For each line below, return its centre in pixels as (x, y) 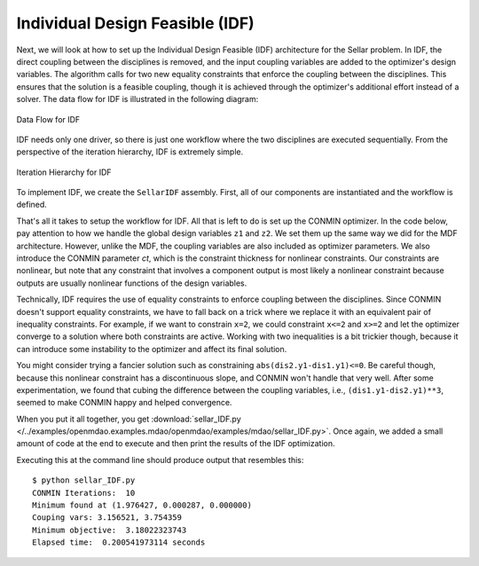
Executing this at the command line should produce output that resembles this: (160, 460)
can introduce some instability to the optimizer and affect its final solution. (152, 349)
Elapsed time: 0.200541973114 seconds (119, 542)
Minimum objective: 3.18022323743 (110, 530)
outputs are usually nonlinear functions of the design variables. (132, 283)
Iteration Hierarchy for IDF (64, 172)
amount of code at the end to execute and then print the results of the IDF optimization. (176, 444)
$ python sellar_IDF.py (84, 480)
